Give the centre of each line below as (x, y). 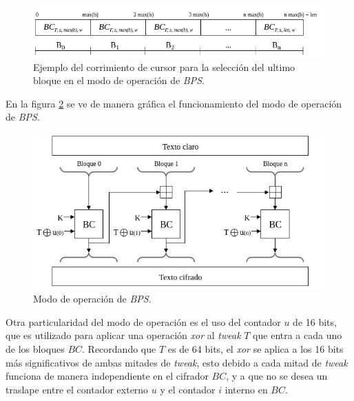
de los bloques (35, 349)
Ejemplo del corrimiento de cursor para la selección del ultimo (164, 66)
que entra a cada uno (298, 335)
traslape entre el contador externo (77, 389)
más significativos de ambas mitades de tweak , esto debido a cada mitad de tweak (177, 362)
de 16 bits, (315, 321)
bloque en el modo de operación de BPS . (119, 80)
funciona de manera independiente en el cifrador (107, 376)
